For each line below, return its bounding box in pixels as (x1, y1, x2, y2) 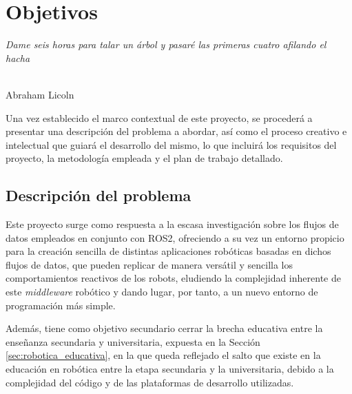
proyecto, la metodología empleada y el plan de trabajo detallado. (6, 151, 283, 165)
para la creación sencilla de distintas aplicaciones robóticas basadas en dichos (6, 244, 331, 258)
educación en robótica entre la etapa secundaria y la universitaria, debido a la (6, 362, 334, 376)
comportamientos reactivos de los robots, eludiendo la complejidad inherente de (6, 271, 341, 285)
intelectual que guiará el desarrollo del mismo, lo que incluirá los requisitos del (6, 137, 337, 152)
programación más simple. (6, 298, 116, 312)
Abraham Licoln (6, 87, 74, 101)
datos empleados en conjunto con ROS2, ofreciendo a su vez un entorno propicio (6, 230, 344, 245)
